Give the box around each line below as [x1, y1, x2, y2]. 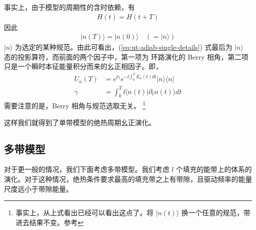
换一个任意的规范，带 [181, 207, 251, 218]
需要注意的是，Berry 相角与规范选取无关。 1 [4, 99, 146, 111]
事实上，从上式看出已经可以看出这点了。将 [15, 207, 154, 218]
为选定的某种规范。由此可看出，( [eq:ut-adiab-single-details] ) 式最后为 [15, 42, 232, 52]
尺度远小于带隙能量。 [4, 183, 73, 194]
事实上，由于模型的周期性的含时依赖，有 [4, 2, 135, 12]
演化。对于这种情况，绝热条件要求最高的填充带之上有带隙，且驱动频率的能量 [4, 174, 252, 184]
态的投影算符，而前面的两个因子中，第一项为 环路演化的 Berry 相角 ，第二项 [4, 51, 249, 62]
